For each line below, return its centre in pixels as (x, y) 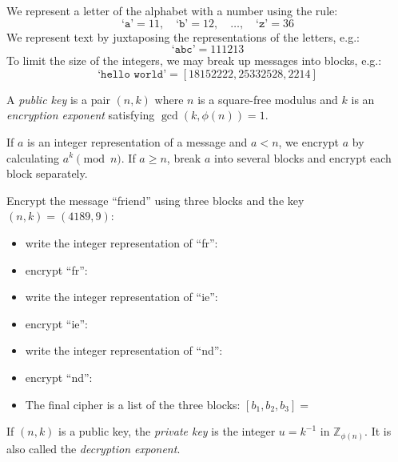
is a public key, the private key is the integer (167, 431)
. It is (378, 431)
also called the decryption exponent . (94, 448)
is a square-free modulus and (268, 99)
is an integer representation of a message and (137, 141)
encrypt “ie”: (57, 323)
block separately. (47, 173)
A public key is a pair (58, 99)
